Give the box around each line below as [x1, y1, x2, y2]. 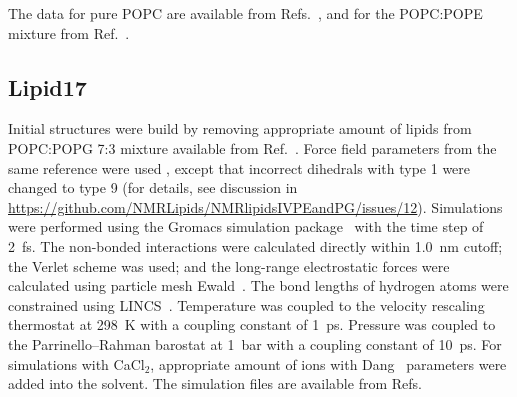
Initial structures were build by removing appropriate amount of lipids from [8, 118, 472, 139]
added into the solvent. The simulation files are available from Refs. [8, 373, 422, 394]
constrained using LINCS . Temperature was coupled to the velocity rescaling [8, 294, 485, 315]
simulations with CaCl [8, 353, 145, 374]
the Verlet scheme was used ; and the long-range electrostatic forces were [8, 255, 450, 276]
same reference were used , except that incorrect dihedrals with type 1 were [8, 157, 471, 178]
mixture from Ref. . [8, 22, 130, 43]
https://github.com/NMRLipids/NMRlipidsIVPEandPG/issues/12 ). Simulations [8, 196, 503, 217]
